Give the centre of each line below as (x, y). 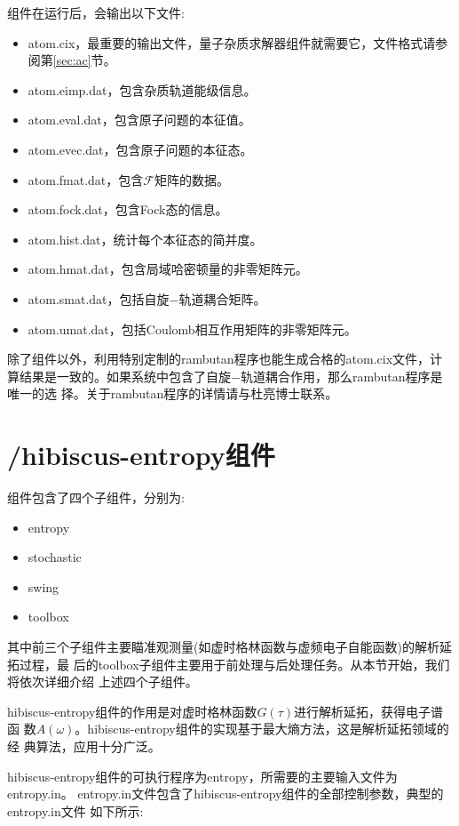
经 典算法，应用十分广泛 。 (84, 746)
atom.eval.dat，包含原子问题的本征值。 (139, 120)
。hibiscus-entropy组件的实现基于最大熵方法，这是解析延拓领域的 (262, 729)
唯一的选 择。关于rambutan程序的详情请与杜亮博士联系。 (173, 393)
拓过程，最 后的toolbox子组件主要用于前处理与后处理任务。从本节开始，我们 (229, 664)
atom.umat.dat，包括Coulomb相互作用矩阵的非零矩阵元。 (192, 329)
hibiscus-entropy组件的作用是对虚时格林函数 (132, 711)
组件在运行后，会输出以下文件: (96, 12)
